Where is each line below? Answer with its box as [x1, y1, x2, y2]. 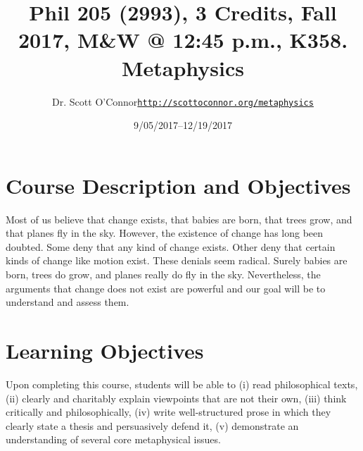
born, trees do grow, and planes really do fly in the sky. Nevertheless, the [6, 267, 321, 282]
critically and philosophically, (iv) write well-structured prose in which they [6, 404, 331, 419]
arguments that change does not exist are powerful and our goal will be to [6, 280, 326, 295]
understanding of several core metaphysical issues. [6, 432, 221, 447]
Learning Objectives [6, 336, 204, 365]
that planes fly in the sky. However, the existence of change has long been [6, 225, 324, 240]
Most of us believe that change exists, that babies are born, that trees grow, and [6, 211, 352, 226]
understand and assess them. [6, 295, 129, 309]
